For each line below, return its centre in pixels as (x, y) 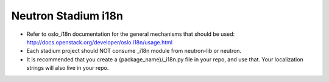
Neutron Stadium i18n (67, 16)
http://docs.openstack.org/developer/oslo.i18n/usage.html (100, 42)
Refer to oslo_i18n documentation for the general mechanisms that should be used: (131, 34)
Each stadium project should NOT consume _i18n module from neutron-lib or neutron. (134, 51)
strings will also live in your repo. (68, 68)
